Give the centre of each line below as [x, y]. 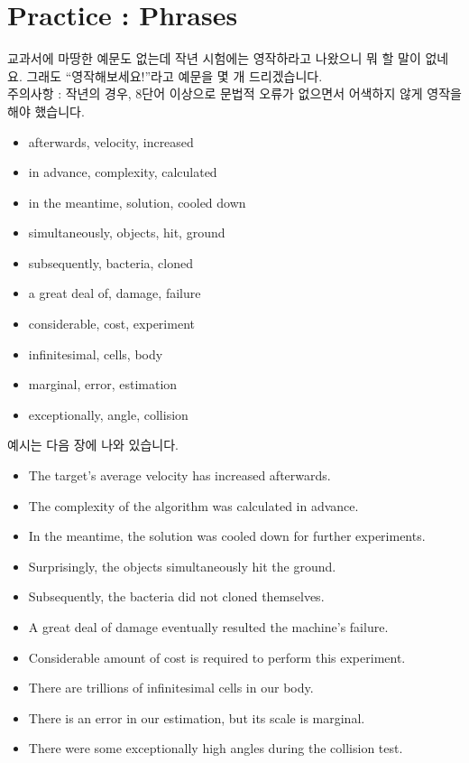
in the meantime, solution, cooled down [137, 202]
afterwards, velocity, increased [111, 141]
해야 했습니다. [46, 111]
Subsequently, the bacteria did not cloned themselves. [176, 596]
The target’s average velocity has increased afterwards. [179, 475]
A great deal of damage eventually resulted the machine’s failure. [208, 627]
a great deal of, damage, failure [115, 293]
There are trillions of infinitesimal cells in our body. [171, 688]
